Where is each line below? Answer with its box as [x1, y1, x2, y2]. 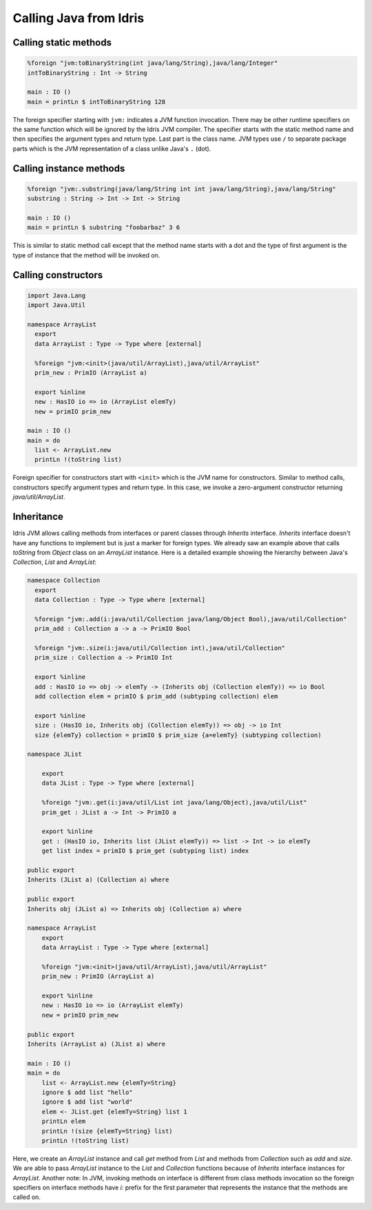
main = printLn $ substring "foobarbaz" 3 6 [27, 224, 180, 231]
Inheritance [12, 511, 63, 523]
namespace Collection [27, 576, 101, 585]
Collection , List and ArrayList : [12, 558, 96, 566]
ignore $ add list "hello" [41, 1088, 134, 1096]
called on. [12, 1193, 41, 1201]
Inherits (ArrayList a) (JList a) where [27, 1040, 165, 1048]
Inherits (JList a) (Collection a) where [27, 876, 169, 884]
